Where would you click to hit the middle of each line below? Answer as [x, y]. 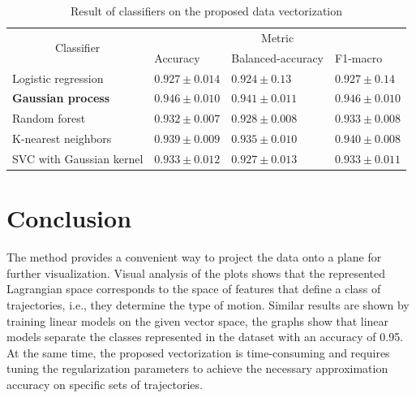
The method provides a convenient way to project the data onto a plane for [194, 257]
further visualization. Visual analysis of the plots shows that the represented [196, 273]
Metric [278, 37]
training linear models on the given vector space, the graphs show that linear [198, 320]
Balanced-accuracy [278, 57]
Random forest [49, 118]
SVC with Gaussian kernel [78, 158]
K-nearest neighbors [62, 138]
